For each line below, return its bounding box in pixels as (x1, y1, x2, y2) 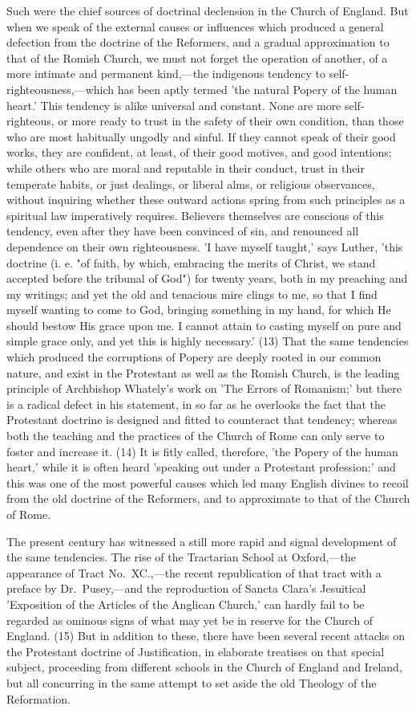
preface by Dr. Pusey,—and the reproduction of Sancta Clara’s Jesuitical (6, 580, 366, 597)
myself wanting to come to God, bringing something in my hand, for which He (6, 301, 391, 318)
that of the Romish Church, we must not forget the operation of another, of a (6, 49, 388, 66)
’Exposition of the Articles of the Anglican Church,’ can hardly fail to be (6, 595, 365, 612)
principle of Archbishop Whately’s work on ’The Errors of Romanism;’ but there (6, 380, 402, 397)
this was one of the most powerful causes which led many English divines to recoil (6, 474, 409, 491)
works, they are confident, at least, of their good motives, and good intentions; (6, 144, 392, 161)
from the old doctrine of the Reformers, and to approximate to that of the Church (6, 490, 410, 507)
